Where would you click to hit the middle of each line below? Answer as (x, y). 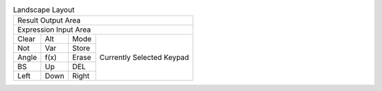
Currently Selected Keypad (144, 58)
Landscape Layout (44, 10)
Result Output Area (49, 20)
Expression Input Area (54, 30)
